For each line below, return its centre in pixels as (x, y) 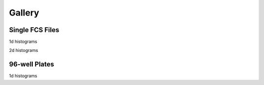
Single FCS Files (34, 30)
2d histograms (24, 51)
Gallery (24, 13)
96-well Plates (32, 64)
